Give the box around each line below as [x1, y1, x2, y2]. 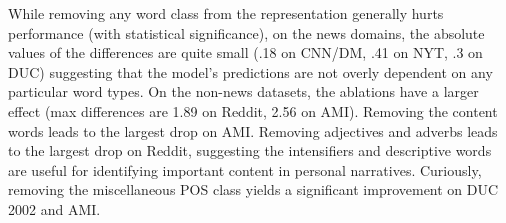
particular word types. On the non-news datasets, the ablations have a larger [8, 81, 479, 102]
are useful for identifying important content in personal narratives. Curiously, [8, 159, 482, 180]
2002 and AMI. [8, 198, 101, 219]
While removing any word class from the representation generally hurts [8, 3, 444, 23]
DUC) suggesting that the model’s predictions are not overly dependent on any [8, 61, 493, 82]
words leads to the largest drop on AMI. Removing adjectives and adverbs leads [8, 120, 498, 141]
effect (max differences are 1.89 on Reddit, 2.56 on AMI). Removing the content [8, 100, 498, 121]
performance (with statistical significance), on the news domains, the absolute [8, 22, 485, 43]
